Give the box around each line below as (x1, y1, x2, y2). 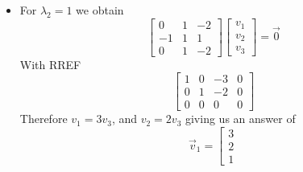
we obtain (76, 2, 124, 18)
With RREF (19, 55, 81, 72)
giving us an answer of (185, 110, 296, 127)
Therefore (19, 110, 68, 127)
